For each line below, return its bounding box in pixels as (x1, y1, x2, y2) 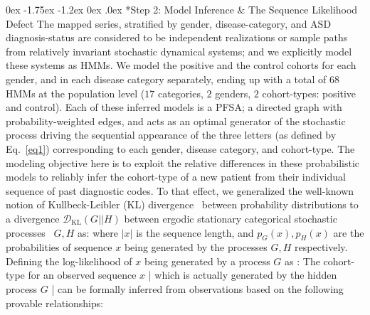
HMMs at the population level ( (6, 85, 145, 100)
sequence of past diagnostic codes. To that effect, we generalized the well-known (6, 183, 354, 198)
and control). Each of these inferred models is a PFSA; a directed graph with (6, 100, 342, 114)
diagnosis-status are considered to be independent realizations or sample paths (6, 30, 348, 45)
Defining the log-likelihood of (6, 253, 132, 268)
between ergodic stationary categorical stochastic (124, 210, 337, 225)
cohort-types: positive (262, 85, 356, 100)
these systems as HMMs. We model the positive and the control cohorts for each (6, 58, 356, 73)
